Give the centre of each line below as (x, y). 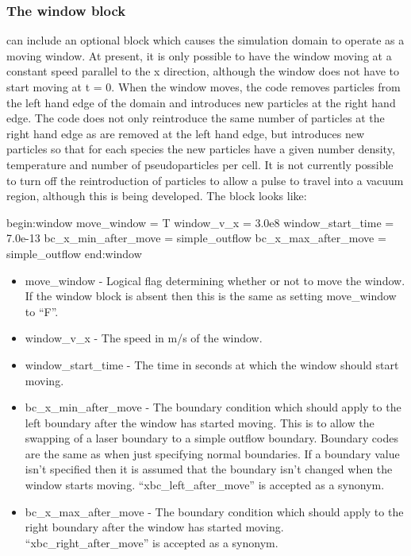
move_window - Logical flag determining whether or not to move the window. (215, 280)
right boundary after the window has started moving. (154, 527)
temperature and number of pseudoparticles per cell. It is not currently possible (200, 164)
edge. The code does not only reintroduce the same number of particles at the (196, 118)
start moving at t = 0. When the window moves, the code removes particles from (204, 87)
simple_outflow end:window (74, 253)
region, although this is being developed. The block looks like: (157, 196)
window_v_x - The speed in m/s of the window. (144, 338)
